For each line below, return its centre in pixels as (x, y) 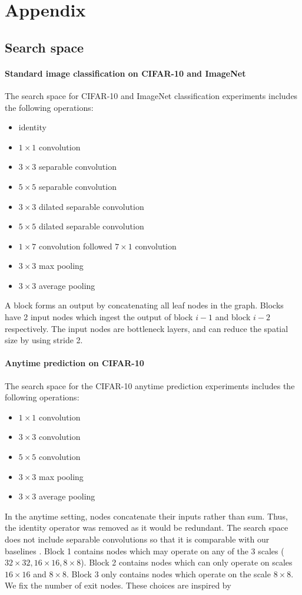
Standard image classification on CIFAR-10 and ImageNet (125, 73)
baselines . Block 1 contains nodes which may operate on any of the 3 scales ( (145, 550)
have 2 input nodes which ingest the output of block (99, 317)
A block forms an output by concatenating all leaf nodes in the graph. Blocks (144, 305)
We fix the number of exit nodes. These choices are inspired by (118, 585)
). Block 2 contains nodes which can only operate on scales (187, 562)
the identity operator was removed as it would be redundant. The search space (147, 527)
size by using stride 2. (44, 340)
